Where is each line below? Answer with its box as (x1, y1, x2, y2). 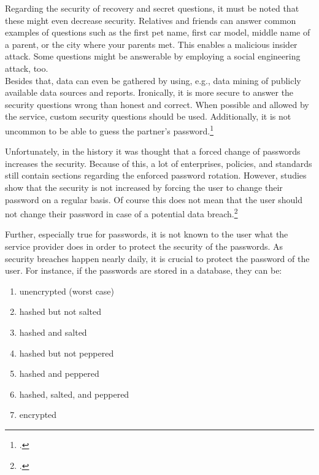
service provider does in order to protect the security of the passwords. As (5, 240, 283, 252)
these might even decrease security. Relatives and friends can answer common (5, 14, 296, 26)
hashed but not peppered (19, 346, 114, 359)
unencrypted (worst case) (19, 284, 115, 297)
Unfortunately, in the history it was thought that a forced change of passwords (5, 145, 301, 158)
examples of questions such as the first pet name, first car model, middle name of (5, 26, 310, 39)
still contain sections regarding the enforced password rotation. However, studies (5, 169, 307, 182)
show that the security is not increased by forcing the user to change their (5, 180, 283, 193)
